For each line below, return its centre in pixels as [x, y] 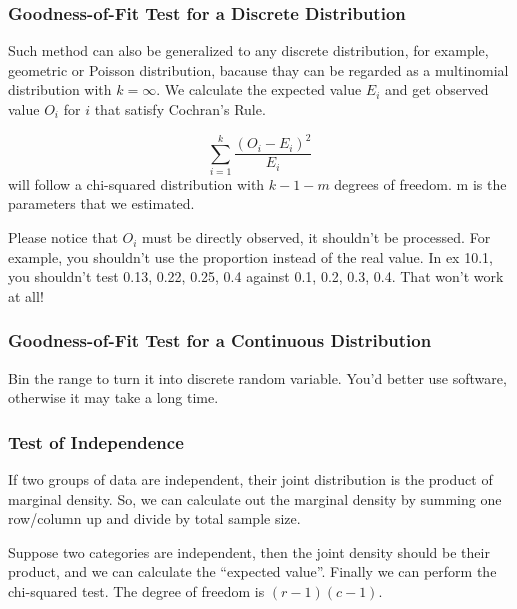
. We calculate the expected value [259, 89]
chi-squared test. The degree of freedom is [136, 591]
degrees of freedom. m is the [420, 183]
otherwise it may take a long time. [113, 397]
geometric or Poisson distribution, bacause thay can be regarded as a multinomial [258, 69]
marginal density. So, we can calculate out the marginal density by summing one [255, 498]
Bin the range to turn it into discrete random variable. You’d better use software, [257, 377]
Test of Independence [96, 441]
